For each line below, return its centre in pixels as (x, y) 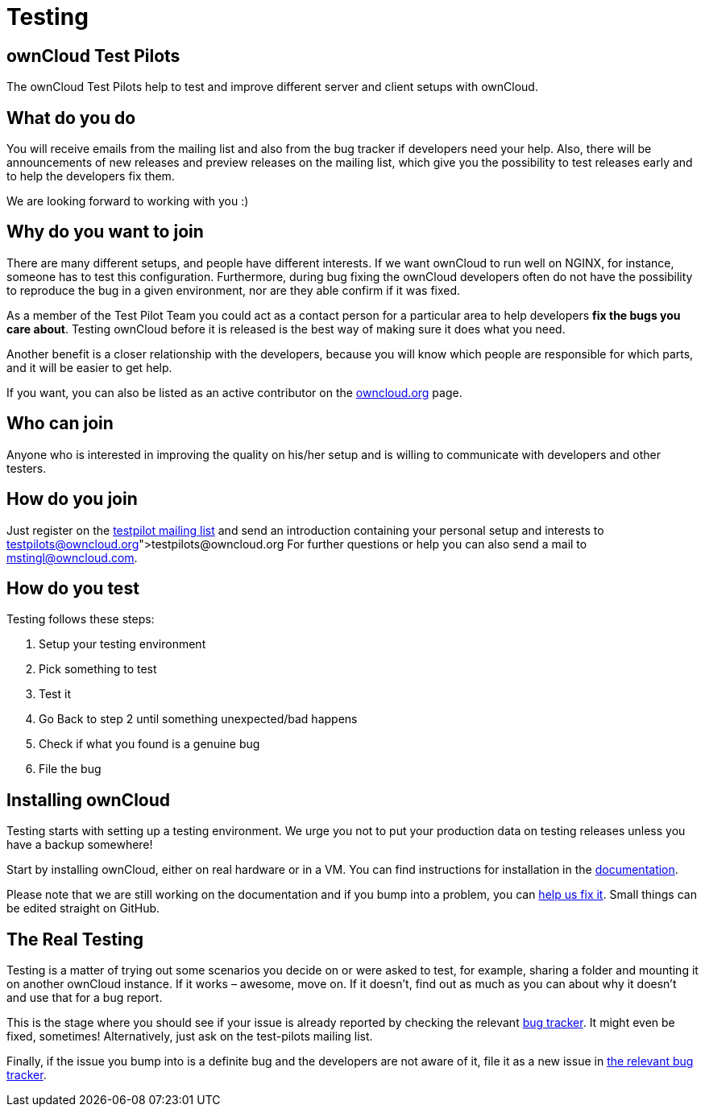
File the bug (70, 769)
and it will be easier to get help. (89, 367)
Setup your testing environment (122, 644)
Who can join (60, 424)
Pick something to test (98, 669)
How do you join (72, 499)
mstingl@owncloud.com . (72, 557)
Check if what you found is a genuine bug (149, 744)
